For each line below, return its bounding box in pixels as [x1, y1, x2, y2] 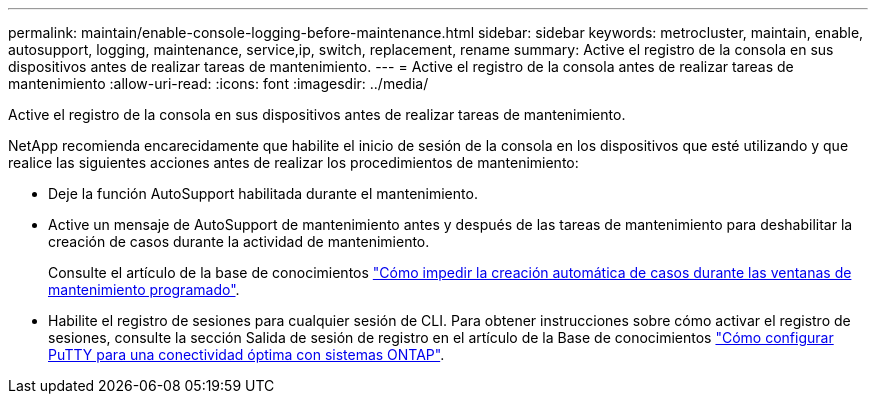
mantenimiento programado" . [48, 281, 240, 298]
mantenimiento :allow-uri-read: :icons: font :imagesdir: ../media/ [8, 75, 429, 92]
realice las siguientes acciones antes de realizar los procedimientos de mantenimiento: [8, 154, 579, 171]
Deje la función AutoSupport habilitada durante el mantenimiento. [48, 185, 478, 202]
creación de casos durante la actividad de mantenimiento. [48, 233, 430, 250]
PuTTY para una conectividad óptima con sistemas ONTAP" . [48, 346, 445, 363]
